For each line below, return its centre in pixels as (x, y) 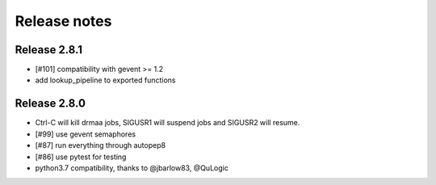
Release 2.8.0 (50, 104)
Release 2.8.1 (48, 50)
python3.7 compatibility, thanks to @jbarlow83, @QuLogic (132, 168)
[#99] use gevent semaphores (86, 134)
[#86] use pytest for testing (81, 157)
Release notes (63, 21)
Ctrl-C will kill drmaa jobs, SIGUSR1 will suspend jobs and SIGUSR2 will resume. (168, 123)
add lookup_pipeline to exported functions (105, 80)
